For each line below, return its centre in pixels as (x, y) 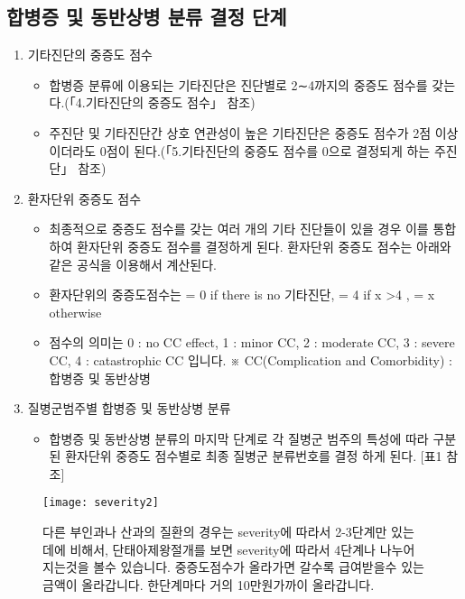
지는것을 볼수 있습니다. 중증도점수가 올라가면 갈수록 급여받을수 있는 (233, 567)
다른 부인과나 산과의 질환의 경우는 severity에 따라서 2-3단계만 (215, 532)
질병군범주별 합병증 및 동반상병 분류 (129, 408)
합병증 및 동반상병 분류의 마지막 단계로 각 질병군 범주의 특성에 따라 (239, 438)
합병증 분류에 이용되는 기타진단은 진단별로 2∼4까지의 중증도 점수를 (238, 84)
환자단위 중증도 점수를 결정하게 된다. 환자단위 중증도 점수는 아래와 (264, 246)
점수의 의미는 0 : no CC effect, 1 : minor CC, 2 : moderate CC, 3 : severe (252, 342)
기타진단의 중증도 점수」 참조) (170, 102)
